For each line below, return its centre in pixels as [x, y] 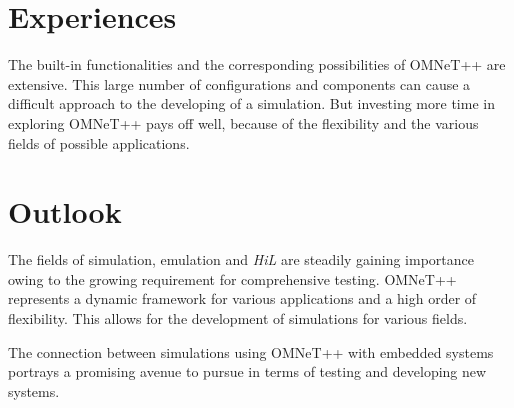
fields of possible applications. [99, 142]
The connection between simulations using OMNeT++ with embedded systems [251, 351]
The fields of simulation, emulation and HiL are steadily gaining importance [241, 259]
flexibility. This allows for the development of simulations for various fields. [238, 318]
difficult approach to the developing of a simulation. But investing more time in [251, 103]
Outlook [65, 211]
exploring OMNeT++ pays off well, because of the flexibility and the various [243, 122]
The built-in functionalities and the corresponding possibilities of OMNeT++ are [257, 64]
